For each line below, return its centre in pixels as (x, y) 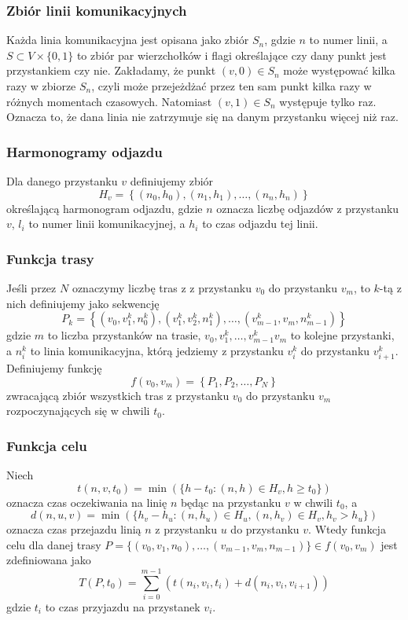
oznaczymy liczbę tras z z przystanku (162, 288)
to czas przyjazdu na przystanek (123, 607)
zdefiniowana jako (49, 560)
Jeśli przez (31, 288)
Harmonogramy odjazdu (85, 151)
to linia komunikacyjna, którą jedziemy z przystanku (157, 350)
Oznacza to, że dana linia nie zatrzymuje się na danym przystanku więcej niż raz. (202, 117)
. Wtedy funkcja (347, 529)
